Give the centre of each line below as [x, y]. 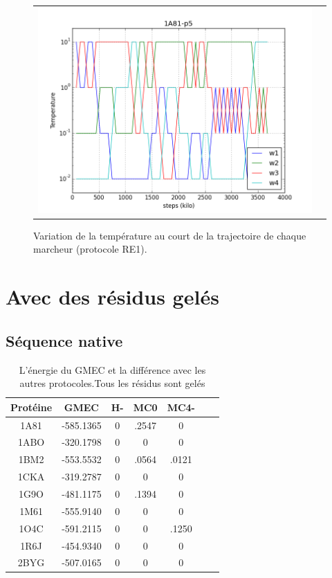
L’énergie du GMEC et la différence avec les [112, 369]
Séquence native [64, 340]
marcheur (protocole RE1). [90, 249]
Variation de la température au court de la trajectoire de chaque [170, 235]
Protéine [31, 407]
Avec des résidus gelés [112, 297]
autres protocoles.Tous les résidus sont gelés [112, 383]
